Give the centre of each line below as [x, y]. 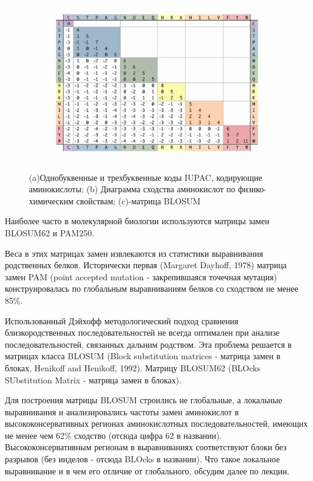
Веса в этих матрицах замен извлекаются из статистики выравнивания [134, 253]
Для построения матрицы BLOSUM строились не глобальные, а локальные [144, 400]
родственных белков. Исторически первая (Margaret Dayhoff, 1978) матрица [146, 265]
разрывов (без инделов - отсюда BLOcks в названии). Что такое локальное [142, 459]
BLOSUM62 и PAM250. [50, 232]
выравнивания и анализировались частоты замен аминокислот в [122, 411]
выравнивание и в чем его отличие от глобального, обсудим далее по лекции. [147, 470]
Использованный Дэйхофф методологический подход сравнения [122, 320]
